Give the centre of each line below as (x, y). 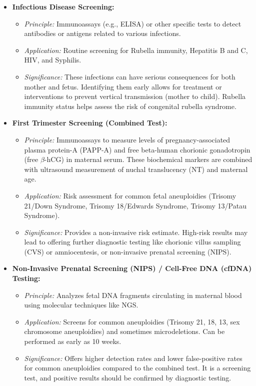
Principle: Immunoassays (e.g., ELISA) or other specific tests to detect (133, 23)
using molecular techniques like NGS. (81, 305)
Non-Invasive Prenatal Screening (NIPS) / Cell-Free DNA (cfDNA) (132, 268)
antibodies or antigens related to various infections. (102, 33)
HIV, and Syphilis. (53, 60)
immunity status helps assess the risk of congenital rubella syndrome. (130, 106)
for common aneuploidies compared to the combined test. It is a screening (137, 368)
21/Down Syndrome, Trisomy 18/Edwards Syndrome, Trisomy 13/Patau (135, 205)
